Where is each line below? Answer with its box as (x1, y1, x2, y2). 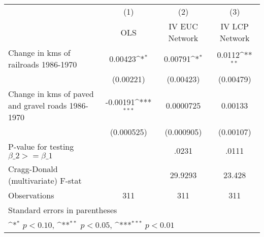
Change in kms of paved (8, 88, 94, 99)
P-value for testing (8, 141, 74, 152)
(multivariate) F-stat (8, 175, 82, 186)
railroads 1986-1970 (8, 58, 77, 70)
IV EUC (169, 20, 198, 32)
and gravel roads (8, 99, 67, 111)
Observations (8, 189, 54, 201)
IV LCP (220, 20, 249, 32)
